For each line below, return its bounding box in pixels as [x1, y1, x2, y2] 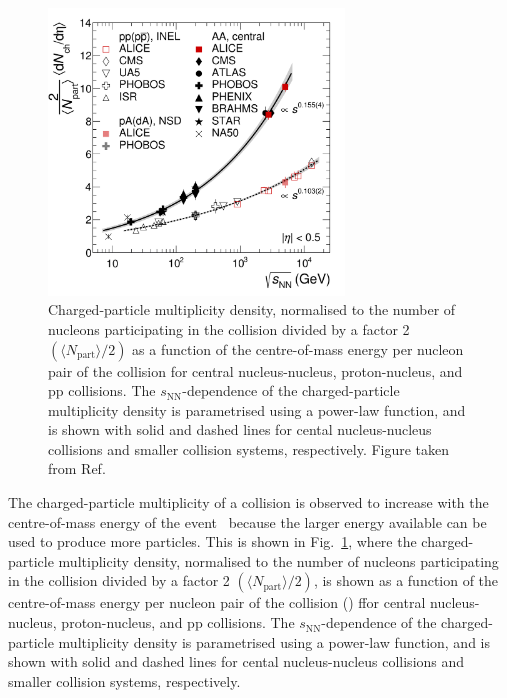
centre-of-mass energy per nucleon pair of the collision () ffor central [8, 592, 426, 613]
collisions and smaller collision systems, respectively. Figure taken [48, 438, 450, 459]
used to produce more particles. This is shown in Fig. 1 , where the [8, 531, 417, 552]
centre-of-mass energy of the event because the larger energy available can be [8, 511, 487, 532]
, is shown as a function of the [313, 570, 499, 591]
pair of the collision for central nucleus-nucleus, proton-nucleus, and [48, 360, 463, 381]
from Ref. [48, 458, 106, 479]
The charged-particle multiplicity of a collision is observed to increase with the [8, 492, 489, 513]
